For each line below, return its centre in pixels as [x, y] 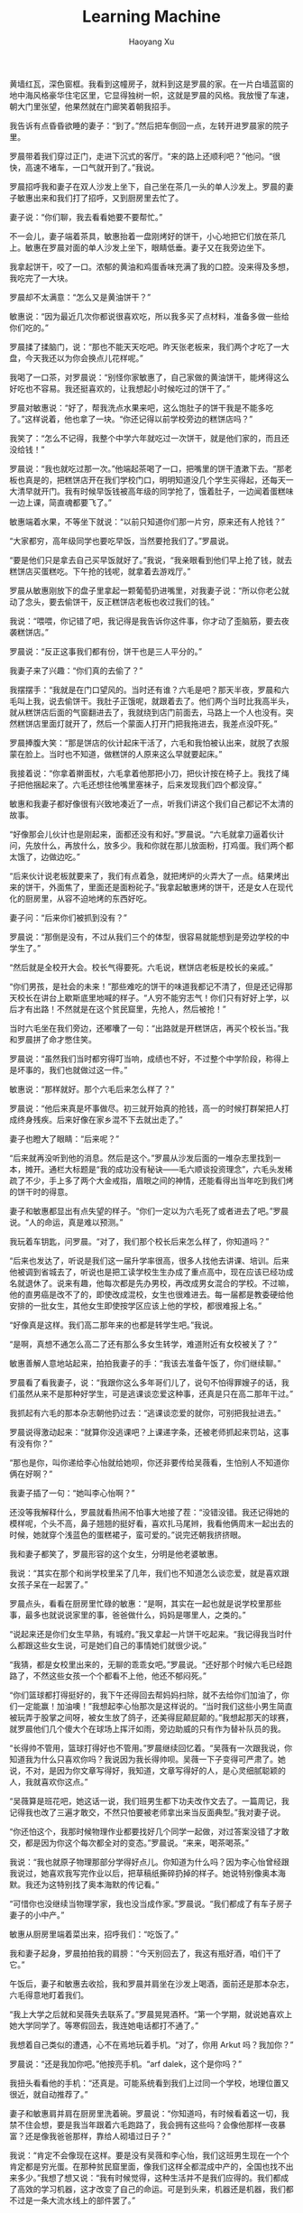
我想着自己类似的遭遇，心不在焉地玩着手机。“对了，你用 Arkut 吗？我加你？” [151, 2044]
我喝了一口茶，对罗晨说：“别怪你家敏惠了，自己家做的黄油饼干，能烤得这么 [150, 377]
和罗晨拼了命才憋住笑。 [53, 1039]
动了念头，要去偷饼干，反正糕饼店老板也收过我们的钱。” [112, 601]
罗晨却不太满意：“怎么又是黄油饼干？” [80, 297]
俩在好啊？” [31, 1474]
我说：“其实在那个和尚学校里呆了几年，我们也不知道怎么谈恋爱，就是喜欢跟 [150, 1573]
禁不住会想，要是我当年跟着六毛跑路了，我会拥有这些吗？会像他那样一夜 [143, 2125]
